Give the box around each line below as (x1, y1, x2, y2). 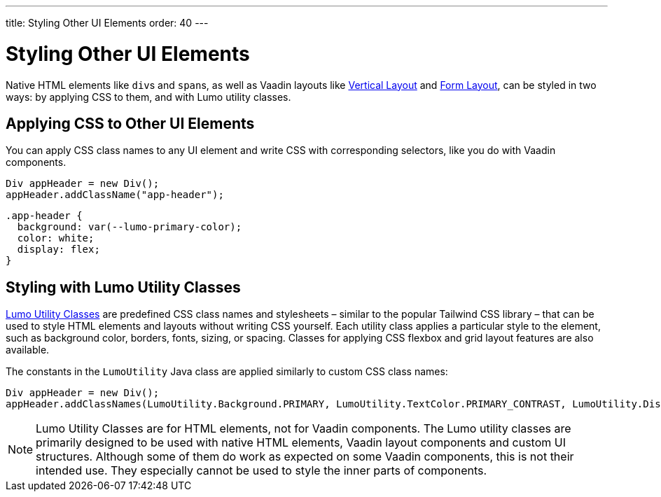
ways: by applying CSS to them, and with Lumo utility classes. (6, 90, 291, 103)
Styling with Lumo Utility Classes (6, 278, 241, 296)
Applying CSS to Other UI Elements (6, 114, 255, 132)
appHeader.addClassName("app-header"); (6, 189, 224, 201)
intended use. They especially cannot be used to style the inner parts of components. (36, 463, 487, 478)
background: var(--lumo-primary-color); (17, 221, 242, 233)
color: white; (17, 232, 95, 244)
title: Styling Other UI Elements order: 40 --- (6, 17, 209, 29)
